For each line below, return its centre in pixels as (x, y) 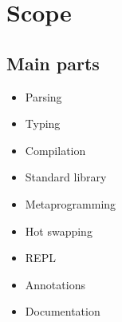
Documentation (63, 311)
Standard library (66, 177)
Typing (43, 123)
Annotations (55, 284)
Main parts (53, 63)
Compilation (55, 150)
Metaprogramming (71, 203)
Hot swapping (59, 231)
